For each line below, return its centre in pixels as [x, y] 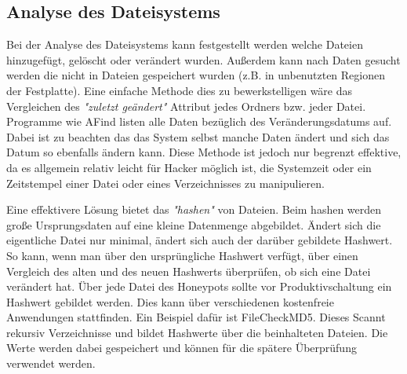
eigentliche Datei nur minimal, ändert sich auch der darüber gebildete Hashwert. [200, 240]
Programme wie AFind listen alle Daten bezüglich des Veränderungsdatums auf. [199, 121]
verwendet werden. [51, 363]
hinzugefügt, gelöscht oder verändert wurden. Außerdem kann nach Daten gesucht [203, 59]
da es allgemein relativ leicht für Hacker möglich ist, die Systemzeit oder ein [189, 167]
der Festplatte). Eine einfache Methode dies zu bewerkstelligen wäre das [180, 90]
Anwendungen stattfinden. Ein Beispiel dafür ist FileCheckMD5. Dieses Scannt [196, 317]
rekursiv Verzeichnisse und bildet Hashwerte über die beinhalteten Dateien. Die [197, 332]
